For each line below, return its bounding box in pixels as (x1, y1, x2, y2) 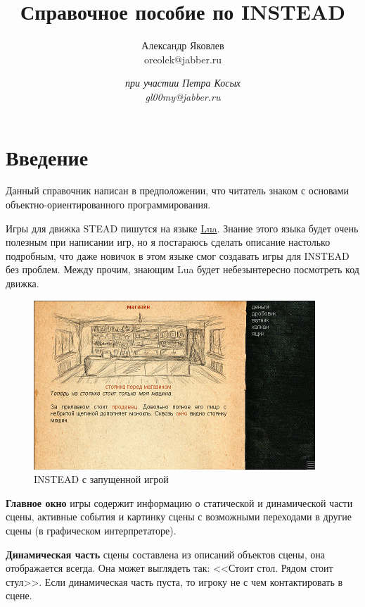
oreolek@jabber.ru (143, 51, 222, 66)
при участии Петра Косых (124, 75, 241, 90)
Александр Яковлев (141, 38, 224, 53)
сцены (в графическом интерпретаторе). (6, 522, 177, 537)
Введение (6, 142, 89, 171)
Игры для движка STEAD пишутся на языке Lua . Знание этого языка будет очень (6, 220, 359, 235)
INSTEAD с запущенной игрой (34, 472, 169, 487)
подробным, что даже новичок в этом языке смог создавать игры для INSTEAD (6, 248, 350, 263)
